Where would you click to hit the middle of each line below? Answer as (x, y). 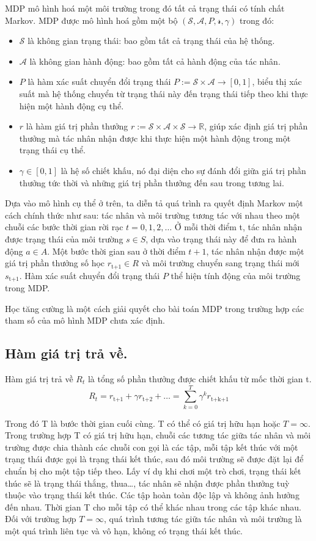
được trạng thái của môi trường (64, 238)
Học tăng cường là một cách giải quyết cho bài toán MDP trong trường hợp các (155, 308)
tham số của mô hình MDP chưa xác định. (85, 320)
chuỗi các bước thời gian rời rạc (64, 227)
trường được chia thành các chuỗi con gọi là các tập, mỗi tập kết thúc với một (152, 447)
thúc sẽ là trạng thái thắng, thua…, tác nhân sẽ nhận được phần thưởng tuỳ (147, 483)
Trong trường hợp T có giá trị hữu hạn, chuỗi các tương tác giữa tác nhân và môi (158, 435)
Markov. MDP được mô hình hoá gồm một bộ (91, 20)
